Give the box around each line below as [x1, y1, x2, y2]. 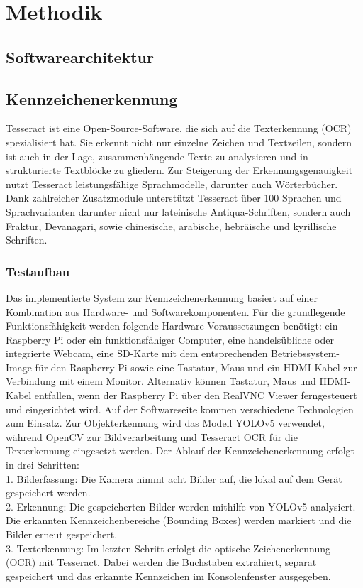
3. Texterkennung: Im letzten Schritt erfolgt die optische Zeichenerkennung [6, 540, 330, 555]
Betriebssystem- [271, 346, 340, 361]
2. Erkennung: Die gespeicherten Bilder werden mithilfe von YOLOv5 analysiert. [6, 499, 356, 513]
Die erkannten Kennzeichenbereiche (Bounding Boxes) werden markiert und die [6, 513, 352, 528]
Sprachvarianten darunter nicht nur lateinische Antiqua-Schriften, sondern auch [6, 204, 351, 219]
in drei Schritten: [6, 457, 79, 472]
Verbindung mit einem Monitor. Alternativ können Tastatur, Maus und [6, 374, 316, 388]
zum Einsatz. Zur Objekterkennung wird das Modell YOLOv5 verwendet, [6, 415, 325, 430]
